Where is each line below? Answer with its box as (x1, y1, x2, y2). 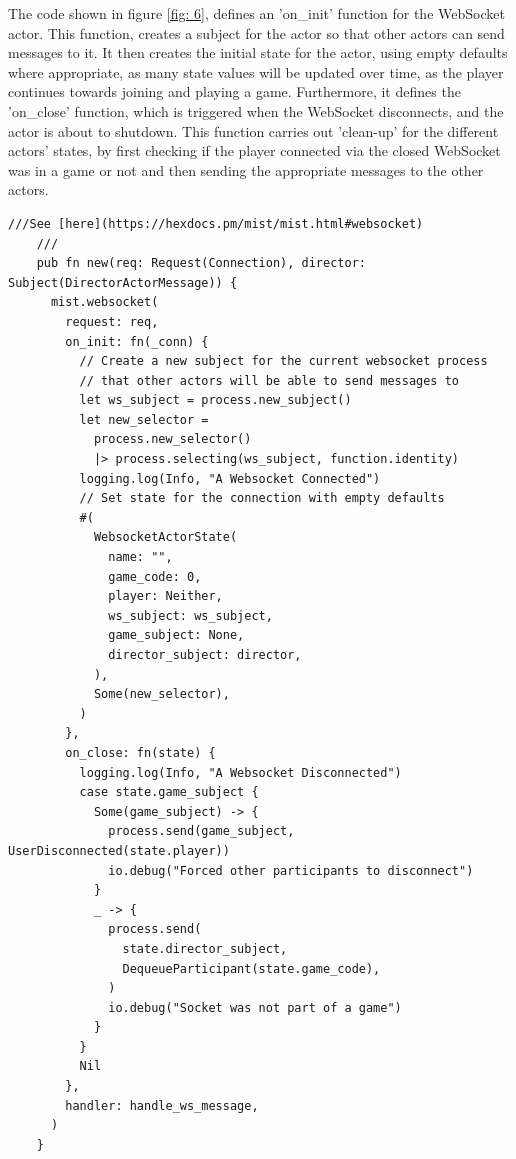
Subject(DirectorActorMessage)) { (8, 275, 238, 290)
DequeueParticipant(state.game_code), (122, 961, 381, 976)
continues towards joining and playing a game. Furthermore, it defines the (8, 81, 461, 102)
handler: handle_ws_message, (65, 1098, 259, 1113)
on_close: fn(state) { (65, 745, 216, 760)
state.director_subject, (122, 941, 288, 956)
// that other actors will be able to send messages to (79, 373, 460, 388)
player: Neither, (108, 589, 223, 604)
